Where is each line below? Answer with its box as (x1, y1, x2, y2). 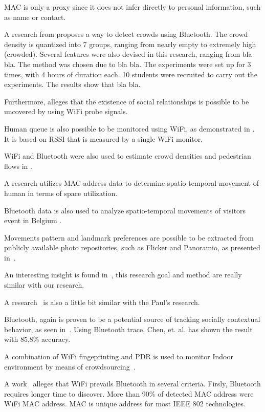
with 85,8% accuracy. (4, 334, 71, 344)
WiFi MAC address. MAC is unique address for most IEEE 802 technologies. (4, 398, 246, 409)
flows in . (4, 160, 32, 171)
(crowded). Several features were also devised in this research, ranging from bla (4, 49, 252, 59)
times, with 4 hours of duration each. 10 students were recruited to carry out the (4, 69, 257, 79)
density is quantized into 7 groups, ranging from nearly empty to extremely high (4, 38, 256, 49)
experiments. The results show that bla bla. (4, 79, 141, 90)
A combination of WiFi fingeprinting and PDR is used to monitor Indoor (4, 351, 233, 362)
